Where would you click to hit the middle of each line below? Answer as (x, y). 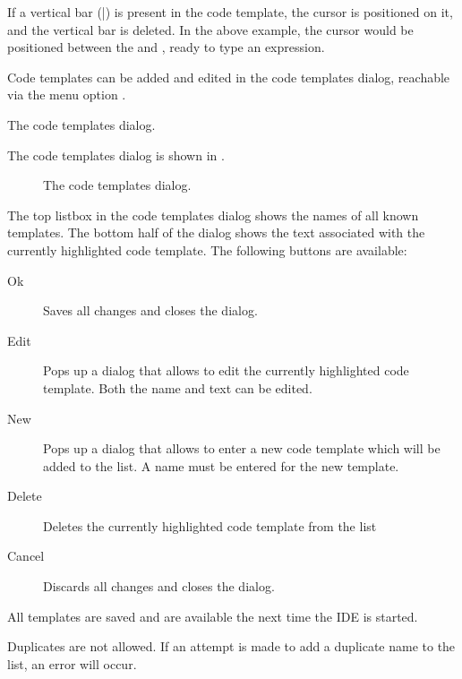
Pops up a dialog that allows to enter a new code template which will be (242, 448)
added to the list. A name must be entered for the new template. (221, 465)
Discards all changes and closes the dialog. (159, 586)
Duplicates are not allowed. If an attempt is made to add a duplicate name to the (231, 646)
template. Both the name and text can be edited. (178, 387)
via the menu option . (67, 95)
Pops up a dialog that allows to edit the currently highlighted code (226, 370)
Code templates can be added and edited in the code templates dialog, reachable (229, 77)
